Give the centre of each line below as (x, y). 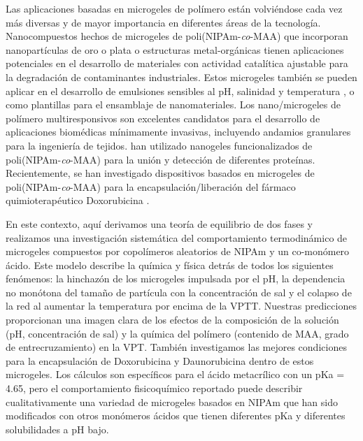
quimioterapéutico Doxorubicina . (78, 200)
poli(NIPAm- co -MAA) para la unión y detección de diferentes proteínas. (161, 159)
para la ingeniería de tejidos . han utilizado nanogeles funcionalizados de (159, 145)
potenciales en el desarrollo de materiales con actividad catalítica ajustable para (177, 63)
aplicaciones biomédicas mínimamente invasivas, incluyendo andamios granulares (178, 132)
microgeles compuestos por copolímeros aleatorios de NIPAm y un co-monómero (178, 251)
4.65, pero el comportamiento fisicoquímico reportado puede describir (154, 388)
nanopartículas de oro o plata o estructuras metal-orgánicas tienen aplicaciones (175, 49)
